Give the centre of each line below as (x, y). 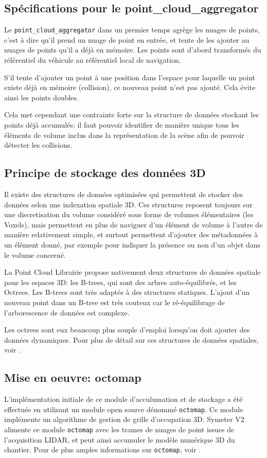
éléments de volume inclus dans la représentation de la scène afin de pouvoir (124, 135)
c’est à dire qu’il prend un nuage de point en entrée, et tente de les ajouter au (127, 39)
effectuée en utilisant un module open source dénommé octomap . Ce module (124, 409)
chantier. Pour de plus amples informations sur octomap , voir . (103, 450)
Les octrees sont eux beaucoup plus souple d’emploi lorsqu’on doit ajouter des (127, 330)
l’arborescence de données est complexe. (67, 312)
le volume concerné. (35, 254)
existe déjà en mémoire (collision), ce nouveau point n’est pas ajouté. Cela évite (130, 87)
